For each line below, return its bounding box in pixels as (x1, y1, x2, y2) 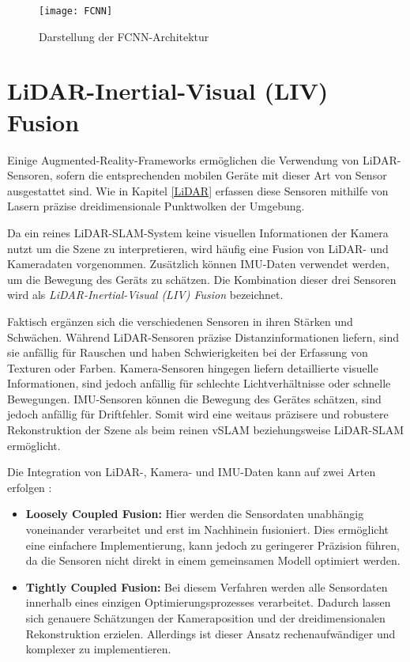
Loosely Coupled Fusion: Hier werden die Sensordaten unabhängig (25, 505, 364, 522)
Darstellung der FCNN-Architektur (39, 28, 209, 44)
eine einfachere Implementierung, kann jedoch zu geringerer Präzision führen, (25, 536, 400, 553)
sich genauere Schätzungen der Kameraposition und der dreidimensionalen (25, 610, 386, 626)
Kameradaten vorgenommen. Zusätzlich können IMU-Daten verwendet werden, (7, 255, 389, 272)
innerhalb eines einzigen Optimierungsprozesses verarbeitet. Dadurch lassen (25, 594, 391, 611)
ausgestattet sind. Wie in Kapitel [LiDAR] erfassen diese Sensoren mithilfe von (7, 182, 389, 199)
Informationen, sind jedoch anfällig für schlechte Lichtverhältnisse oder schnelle (7, 375, 391, 392)
